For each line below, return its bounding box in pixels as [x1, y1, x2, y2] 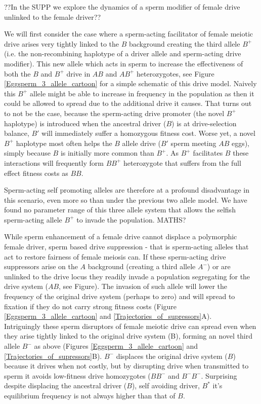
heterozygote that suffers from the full [123, 157, 241, 168]
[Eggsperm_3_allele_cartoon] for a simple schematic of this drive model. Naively [4, 78, 257, 89]
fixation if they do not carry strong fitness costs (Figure [4, 301, 177, 311]
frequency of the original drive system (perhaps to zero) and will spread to [4, 291, 235, 302]
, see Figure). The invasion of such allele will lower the [59, 281, 228, 291]
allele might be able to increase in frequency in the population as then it [30, 88, 254, 98]
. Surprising [201, 370, 237, 381]
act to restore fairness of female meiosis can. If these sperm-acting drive [4, 251, 226, 262]
